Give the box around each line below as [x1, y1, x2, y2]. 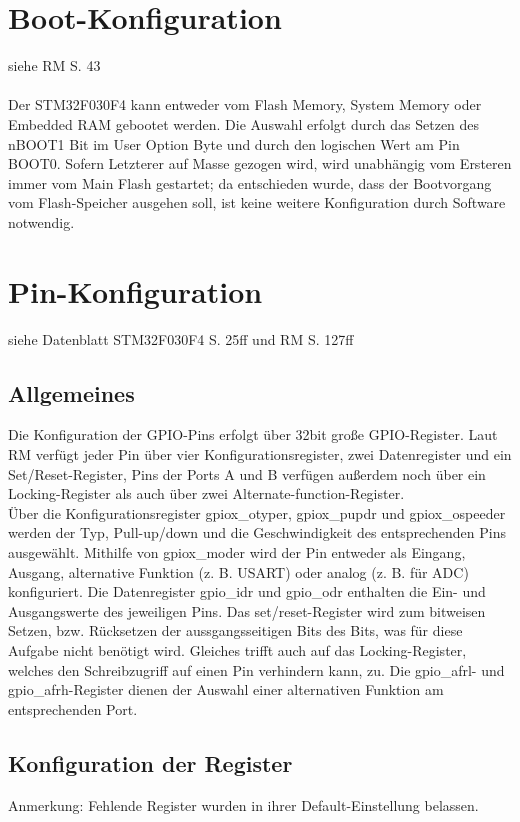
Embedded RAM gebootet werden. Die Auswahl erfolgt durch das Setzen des [8, 113, 480, 134]
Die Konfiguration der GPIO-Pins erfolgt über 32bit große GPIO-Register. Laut [8, 424, 498, 445]
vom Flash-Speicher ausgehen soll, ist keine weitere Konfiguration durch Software [8, 192, 506, 213]
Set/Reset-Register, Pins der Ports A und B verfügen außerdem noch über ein [8, 463, 486, 484]
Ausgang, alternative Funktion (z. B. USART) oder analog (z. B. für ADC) [8, 561, 469, 582]
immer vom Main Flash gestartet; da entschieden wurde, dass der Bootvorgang [8, 172, 492, 193]
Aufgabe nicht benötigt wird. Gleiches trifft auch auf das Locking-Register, [8, 639, 467, 660]
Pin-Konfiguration [8, 270, 263, 311]
